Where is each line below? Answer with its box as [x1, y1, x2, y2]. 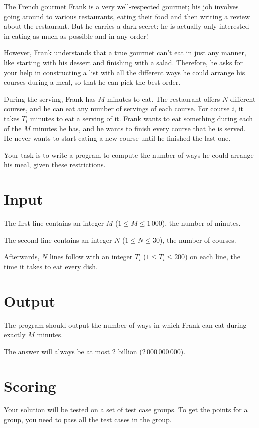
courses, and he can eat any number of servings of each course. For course [4, 103, 230, 114]
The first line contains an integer [4, 218, 104, 228]
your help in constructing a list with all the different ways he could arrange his [4, 67, 245, 77]
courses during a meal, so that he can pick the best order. [4, 77, 181, 87]
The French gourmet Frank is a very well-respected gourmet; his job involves [4, 1, 239, 11]
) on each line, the [185, 251, 240, 262]
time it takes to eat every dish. [4, 261, 98, 271]
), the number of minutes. [162, 218, 241, 228]
